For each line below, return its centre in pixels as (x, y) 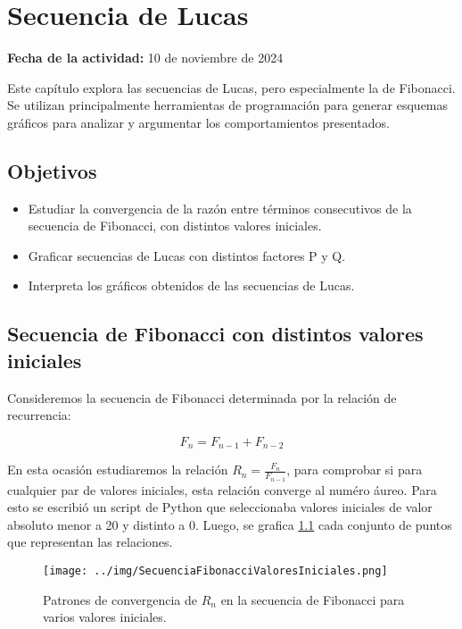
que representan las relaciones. (90, 542)
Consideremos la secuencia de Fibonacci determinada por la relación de (202, 397)
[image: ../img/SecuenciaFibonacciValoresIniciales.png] (215, 570)
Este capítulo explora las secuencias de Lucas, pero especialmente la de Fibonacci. (231, 87)
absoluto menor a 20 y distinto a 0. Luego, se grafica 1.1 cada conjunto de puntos (230, 524)
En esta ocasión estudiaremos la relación (118, 470)
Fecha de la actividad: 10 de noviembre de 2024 (145, 58)
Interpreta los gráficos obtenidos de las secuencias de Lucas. (191, 285)
